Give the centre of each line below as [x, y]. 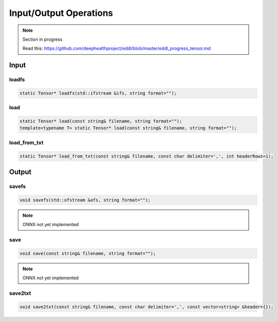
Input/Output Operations [61, 13]
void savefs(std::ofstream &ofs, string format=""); [85, 200]
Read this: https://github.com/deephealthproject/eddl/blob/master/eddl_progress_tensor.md [117, 48]
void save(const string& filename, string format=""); [88, 253]
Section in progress [42, 39]
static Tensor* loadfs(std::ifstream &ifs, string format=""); [98, 93]
